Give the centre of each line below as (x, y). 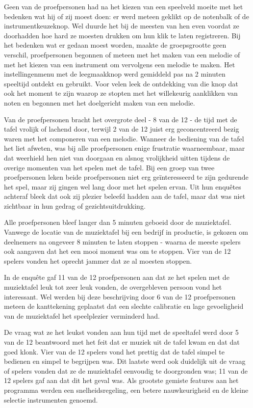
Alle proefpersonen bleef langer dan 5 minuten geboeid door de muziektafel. (118, 222)
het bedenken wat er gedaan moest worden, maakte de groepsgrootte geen (115, 45)
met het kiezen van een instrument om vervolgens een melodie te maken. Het (120, 64)
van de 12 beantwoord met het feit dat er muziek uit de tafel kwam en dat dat (122, 342)
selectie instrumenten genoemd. (51, 399)
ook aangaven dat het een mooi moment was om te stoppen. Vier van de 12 (117, 251)
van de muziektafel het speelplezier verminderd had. (82, 315)
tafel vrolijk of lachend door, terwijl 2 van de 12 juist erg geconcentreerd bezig (122, 129)
